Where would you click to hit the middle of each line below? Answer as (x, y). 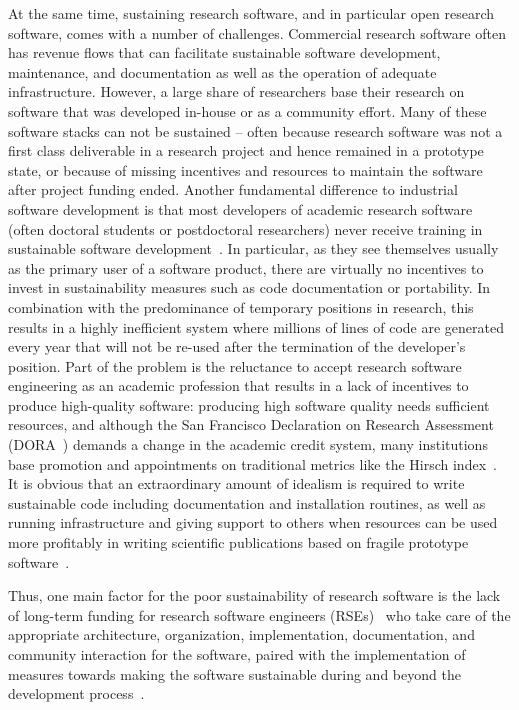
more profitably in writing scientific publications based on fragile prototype (238, 542)
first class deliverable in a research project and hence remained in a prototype (246, 150)
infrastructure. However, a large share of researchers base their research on (236, 91)
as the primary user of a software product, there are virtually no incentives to (246, 267)
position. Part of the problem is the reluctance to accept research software (235, 365)
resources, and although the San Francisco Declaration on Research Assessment (251, 424)
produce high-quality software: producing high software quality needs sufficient (249, 404)
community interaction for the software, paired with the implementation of (237, 654)
